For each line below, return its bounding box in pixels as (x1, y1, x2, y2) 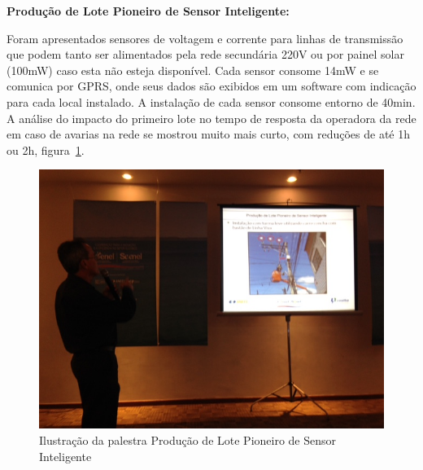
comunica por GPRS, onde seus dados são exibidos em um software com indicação (7, 77, 416, 94)
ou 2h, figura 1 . (7, 141, 85, 158)
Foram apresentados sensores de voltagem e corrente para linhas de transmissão (7, 29, 403, 46)
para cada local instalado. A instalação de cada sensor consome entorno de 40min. (7, 93, 416, 110)
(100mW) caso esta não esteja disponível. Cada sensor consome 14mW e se (7, 61, 379, 78)
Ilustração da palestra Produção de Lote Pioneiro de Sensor (39, 431, 337, 448)
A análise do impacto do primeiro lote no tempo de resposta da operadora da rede (7, 109, 416, 126)
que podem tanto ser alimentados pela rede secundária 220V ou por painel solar (7, 46, 404, 63)
